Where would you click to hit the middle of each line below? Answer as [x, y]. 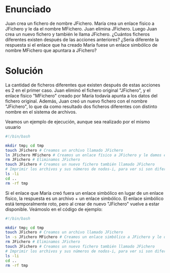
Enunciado [28, 9]
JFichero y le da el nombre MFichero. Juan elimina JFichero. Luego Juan [81, 28]
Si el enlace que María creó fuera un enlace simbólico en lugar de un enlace [84, 193]
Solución [24, 71]
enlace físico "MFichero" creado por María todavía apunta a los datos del [81, 95]
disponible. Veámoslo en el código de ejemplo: [54, 209]
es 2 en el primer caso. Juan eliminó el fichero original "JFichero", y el [78, 90]
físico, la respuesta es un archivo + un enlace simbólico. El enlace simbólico [84, 198]
